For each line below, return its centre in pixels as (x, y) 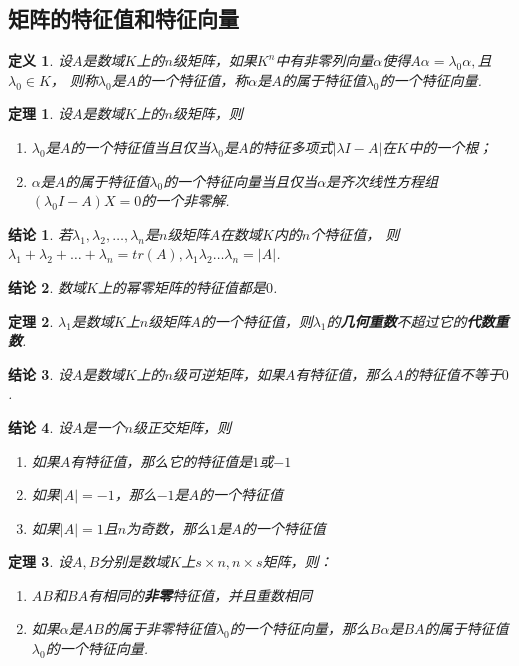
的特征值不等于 (452, 373)
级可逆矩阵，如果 (228, 373)
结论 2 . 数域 (47, 286)
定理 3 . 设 (40, 561)
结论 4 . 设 (40, 426)
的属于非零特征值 (159, 628)
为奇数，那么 (168, 527)
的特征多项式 (290, 146)
